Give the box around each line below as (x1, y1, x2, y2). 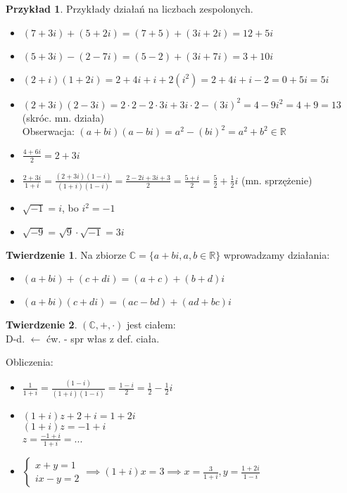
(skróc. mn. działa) (22, 110, 104, 124)
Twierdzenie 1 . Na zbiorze (6, 247, 127, 262)
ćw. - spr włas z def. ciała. (46, 331, 160, 345)
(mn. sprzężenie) (241, 172, 313, 187)
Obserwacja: (22, 124, 75, 139)
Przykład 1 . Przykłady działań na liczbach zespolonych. (6, 1, 253, 15)
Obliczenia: (6, 354, 53, 369)
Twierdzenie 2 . (6, 317, 77, 332)
